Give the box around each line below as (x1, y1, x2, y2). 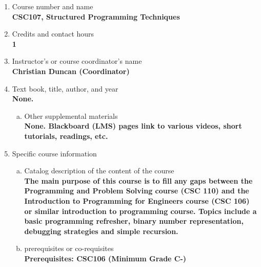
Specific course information (12, 148, 97, 158)
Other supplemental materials (24, 110, 118, 121)
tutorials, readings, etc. (24, 130, 108, 141)
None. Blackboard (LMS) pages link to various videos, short (24, 120, 242, 131)
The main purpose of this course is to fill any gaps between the (24, 175, 253, 186)
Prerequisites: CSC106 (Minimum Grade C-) (24, 253, 187, 263)
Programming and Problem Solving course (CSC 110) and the (24, 185, 249, 196)
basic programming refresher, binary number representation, (24, 216, 244, 226)
